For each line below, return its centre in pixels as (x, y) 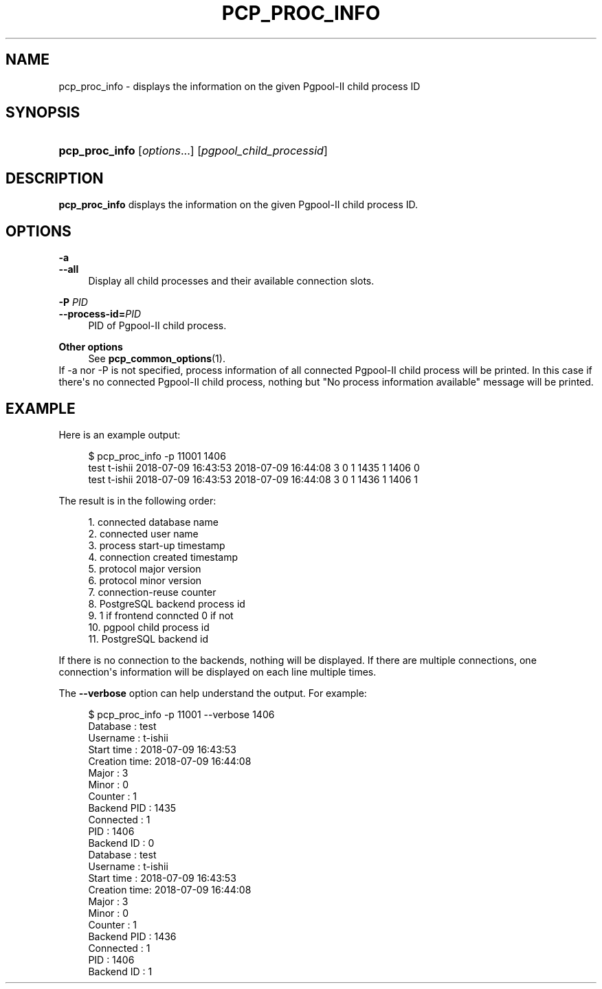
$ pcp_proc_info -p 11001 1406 (157, 456)
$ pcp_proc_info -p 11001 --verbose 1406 (181, 714)
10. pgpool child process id (149, 627)
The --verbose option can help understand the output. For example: (213, 693)
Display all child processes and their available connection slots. (231, 281)
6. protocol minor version (145, 580)
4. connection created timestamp (163, 557)
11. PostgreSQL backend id (148, 638)
